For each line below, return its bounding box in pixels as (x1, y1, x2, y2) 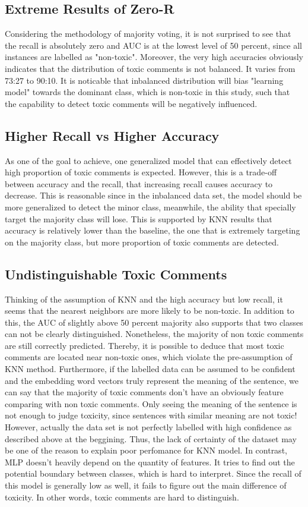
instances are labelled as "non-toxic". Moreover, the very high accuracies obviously (5, 51, 303, 63)
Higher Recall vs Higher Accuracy (5, 126, 220, 144)
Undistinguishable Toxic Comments (5, 264, 227, 283)
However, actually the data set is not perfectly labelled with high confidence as (5, 421, 292, 433)
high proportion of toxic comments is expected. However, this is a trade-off (5, 166, 277, 178)
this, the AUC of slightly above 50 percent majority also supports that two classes (5, 316, 303, 328)
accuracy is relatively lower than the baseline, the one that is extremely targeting (5, 224, 300, 237)
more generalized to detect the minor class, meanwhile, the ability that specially (5, 200, 296, 213)
